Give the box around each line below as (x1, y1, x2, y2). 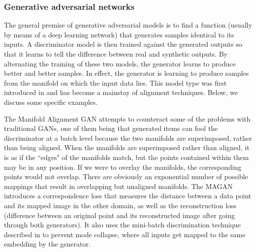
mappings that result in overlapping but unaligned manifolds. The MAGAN (4, 181, 233, 191)
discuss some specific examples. (4, 96, 98, 107)
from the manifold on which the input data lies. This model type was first (4, 77, 227, 88)
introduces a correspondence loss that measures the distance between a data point (4, 190, 252, 201)
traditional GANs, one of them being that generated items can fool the (4, 123, 218, 133)
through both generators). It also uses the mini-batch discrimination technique (4, 220, 241, 230)
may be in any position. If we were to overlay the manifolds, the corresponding (4, 161, 242, 172)
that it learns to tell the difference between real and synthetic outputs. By (4, 49, 227, 59)
